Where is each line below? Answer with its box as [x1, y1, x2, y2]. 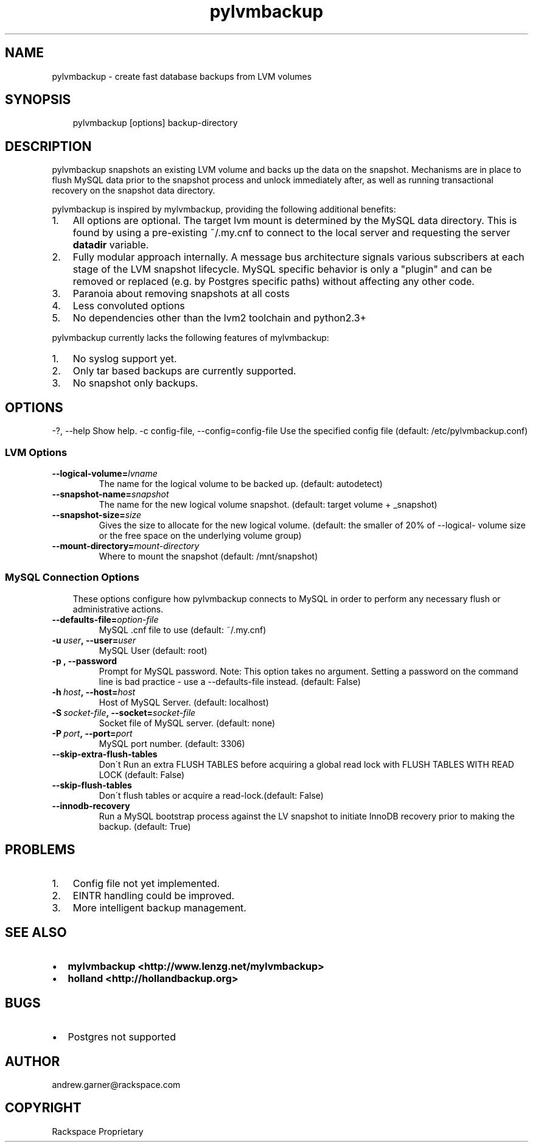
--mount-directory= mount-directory [52, 540, 200, 551]
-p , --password [52, 655, 117, 666]
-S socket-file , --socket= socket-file [52, 707, 196, 718]
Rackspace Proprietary [52, 1126, 144, 1137]
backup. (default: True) [99, 821, 191, 832]
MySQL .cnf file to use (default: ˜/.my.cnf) [99, 624, 266, 635]
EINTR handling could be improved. [72, 889, 235, 902]
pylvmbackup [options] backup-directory [72, 118, 238, 128]
